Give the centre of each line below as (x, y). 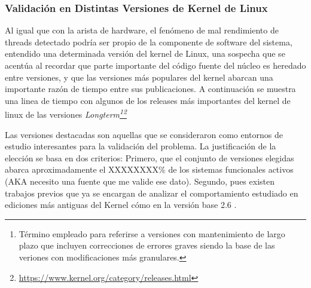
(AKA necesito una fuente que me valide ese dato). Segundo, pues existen (140, 181)
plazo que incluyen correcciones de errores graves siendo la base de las (147, 245)
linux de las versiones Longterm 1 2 (66, 114)
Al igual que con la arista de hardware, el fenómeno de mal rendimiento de (142, 30)
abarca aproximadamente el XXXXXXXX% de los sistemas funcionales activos (149, 169)
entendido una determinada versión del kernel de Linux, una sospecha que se (145, 53)
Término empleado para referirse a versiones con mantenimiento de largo (152, 233)
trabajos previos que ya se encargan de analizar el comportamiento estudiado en (152, 193)
